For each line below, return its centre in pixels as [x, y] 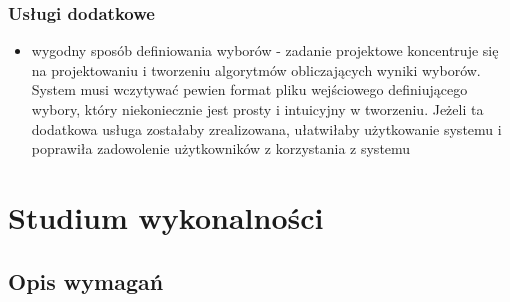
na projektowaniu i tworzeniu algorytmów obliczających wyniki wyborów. [256, 69]
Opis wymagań [86, 280]
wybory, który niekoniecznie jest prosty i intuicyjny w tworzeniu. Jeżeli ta [257, 109]
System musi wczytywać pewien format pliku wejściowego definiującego [249, 89]
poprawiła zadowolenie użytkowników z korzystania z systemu [221, 148]
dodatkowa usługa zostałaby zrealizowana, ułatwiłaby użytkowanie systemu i [266, 128]
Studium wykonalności [166, 216]
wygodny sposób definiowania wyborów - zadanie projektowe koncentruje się [265, 50]
